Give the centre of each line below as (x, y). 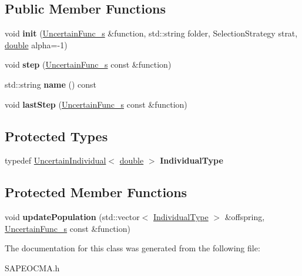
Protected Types (56, 136)
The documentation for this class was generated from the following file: (132, 248)
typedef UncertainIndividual (56, 160)
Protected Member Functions (96, 192)
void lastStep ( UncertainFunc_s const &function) (96, 104)
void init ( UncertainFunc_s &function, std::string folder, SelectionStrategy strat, (151, 33)
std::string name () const (51, 84)
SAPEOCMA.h (32, 267)
